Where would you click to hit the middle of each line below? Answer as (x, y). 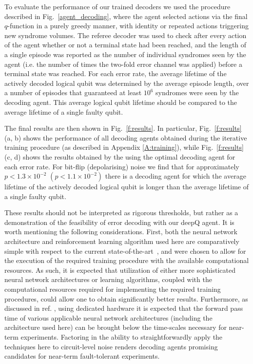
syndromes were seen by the (197, 92)
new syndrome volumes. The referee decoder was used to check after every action (126, 35)
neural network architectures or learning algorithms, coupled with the (108, 279)
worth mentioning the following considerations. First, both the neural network (121, 232)
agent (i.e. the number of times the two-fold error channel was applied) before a (123, 64)
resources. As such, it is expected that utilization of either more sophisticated (120, 270)
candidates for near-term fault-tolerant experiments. (82, 356)
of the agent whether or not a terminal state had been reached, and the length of (126, 45)
